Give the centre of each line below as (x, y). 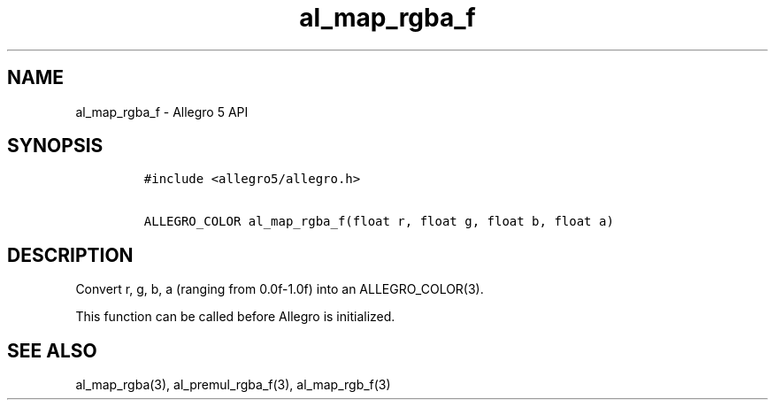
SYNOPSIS (55, 146)
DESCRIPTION (70, 255)
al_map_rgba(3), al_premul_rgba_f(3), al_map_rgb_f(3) (233, 385)
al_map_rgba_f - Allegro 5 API (162, 111)
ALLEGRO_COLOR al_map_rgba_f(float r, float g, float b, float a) (379, 222)
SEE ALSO (52, 350)
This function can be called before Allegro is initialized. (235, 317)
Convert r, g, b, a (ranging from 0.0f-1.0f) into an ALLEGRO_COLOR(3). (280, 289)
